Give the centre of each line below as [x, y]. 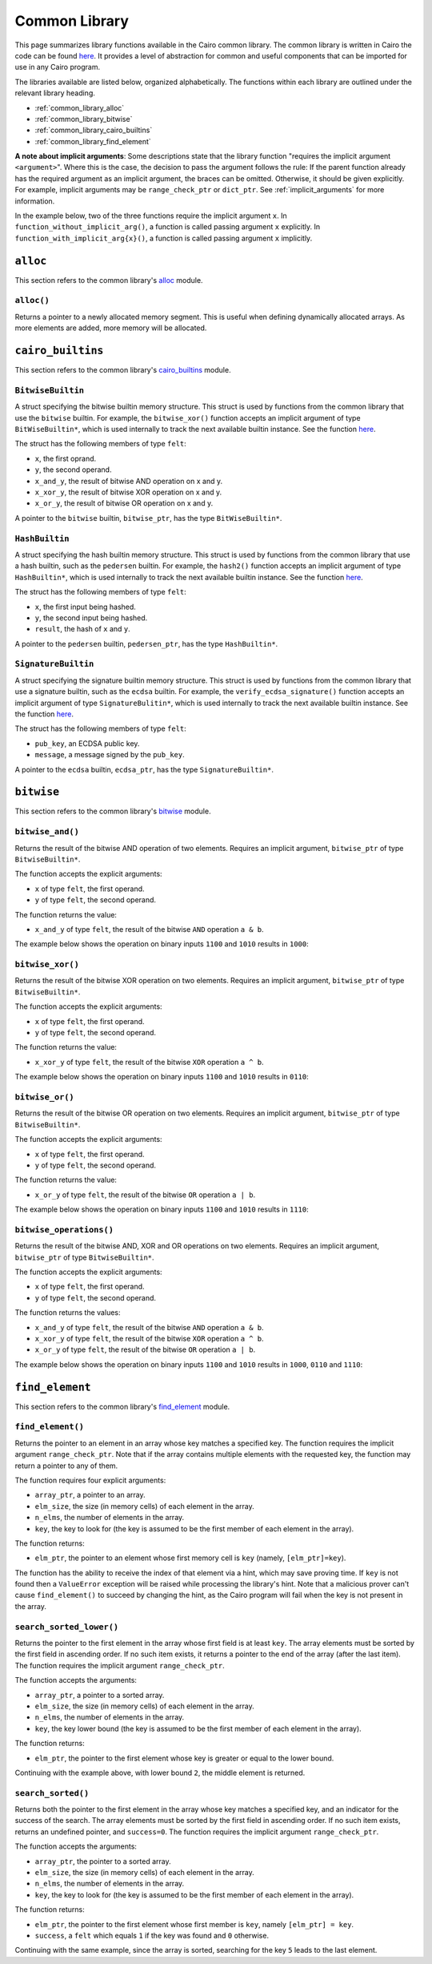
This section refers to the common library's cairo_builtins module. [123, 370]
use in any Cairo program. [57, 67]
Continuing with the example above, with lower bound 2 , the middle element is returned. [160, 1772]
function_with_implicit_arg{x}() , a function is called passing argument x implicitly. [164, 238]
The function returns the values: [68, 1313]
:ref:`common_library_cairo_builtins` [94, 130]
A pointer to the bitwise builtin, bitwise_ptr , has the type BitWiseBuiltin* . [148, 518]
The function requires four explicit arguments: [90, 1480]
